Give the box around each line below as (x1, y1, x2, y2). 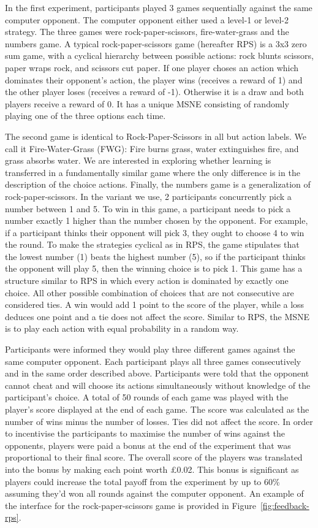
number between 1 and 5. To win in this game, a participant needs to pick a (5, 202, 291, 215)
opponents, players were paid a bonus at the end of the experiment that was (5, 438, 291, 451)
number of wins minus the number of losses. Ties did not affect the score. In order (5, 415, 313, 427)
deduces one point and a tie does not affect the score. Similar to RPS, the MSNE (5, 310, 310, 323)
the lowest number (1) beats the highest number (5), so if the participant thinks (5, 250, 306, 262)
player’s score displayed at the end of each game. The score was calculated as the (5, 403, 309, 415)
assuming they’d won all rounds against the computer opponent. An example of (5, 487, 304, 500)
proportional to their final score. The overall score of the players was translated (5, 451, 303, 464)
